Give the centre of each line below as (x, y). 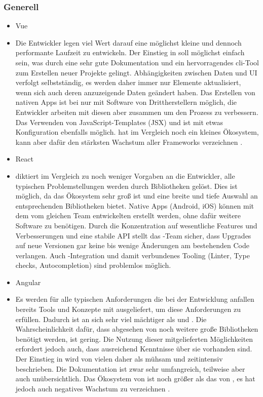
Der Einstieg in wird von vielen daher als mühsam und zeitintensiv (119, 359)
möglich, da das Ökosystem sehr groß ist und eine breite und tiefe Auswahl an (137, 196)
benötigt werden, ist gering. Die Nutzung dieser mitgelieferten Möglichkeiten (134, 339)
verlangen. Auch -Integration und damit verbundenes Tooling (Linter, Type (133, 255)
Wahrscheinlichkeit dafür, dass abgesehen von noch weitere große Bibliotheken (137, 329)
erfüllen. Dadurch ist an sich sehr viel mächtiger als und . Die (111, 319)
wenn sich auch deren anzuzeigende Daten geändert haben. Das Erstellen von (135, 92)
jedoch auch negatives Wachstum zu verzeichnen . (93, 388)
